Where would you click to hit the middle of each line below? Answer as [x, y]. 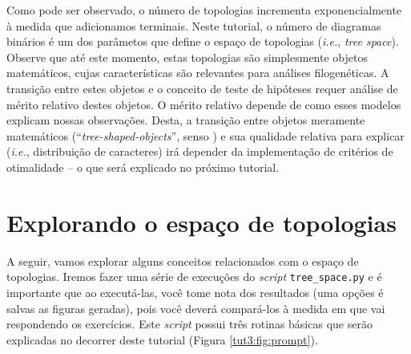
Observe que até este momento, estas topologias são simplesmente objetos [187, 57]
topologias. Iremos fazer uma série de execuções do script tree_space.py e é [194, 277]
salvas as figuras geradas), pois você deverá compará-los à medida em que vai [196, 308]
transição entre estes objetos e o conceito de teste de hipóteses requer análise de [202, 88]
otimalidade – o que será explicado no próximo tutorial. [143, 167]
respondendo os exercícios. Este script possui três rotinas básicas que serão [189, 324]
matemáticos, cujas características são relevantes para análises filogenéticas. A [198, 73]
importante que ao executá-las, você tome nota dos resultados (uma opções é [195, 292]
